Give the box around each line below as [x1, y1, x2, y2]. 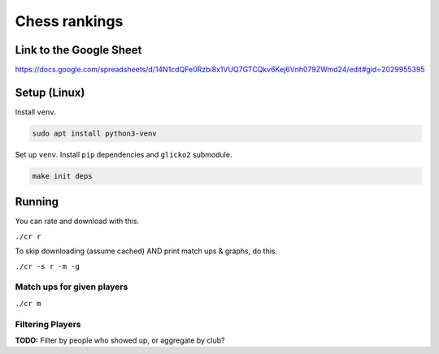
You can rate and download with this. [15, 216, 140, 227]
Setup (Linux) [15, 85, 85, 99]
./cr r [15, 231, 41, 241]
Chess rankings [15, 12, 124, 30]
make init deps [32, 171, 93, 180]
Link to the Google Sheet [15, 43, 142, 57]
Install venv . [15, 106, 57, 117]
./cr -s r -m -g [15, 261, 80, 271]
